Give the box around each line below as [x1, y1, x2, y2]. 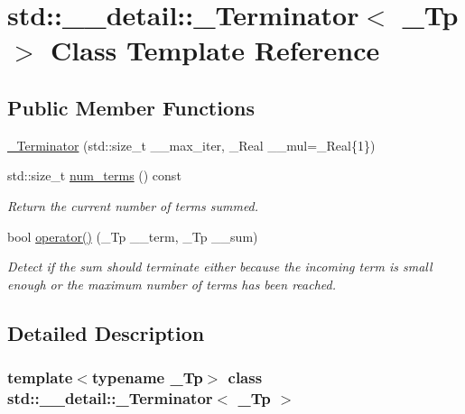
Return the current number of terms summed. [7, 196, 259, 215]
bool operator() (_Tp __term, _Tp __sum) [7, 226, 258, 245]
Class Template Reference [51, 32, 380, 69]
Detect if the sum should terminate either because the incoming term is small [7, 257, 432, 276]
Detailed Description [7, 318, 205, 346]
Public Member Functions [7, 93, 255, 121]
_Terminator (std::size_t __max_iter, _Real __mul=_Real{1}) [7, 135, 376, 154]
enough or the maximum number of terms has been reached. [7, 274, 336, 293]
